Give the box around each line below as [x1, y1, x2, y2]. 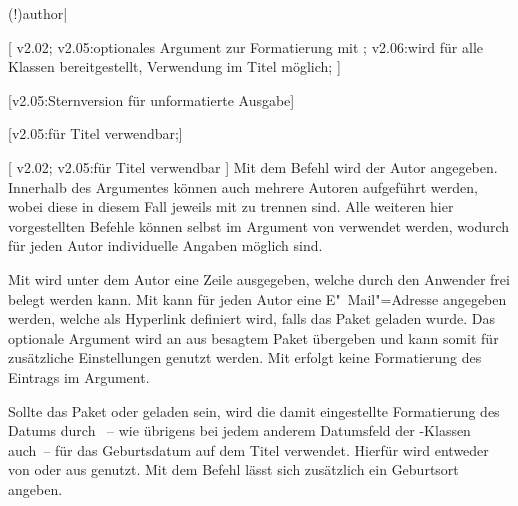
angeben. [8, 478, 63, 499]
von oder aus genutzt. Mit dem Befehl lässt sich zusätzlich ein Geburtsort [8, 459, 459, 480]
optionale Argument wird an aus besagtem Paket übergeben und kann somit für [8, 327, 499, 348]
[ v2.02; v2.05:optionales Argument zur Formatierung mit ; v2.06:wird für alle [8, 36, 484, 57]
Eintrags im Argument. [8, 366, 150, 387]
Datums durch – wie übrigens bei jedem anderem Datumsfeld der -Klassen [8, 420, 471, 441]
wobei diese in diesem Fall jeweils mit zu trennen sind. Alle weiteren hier [8, 196, 454, 217]
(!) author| [8, 3, 68, 23]
